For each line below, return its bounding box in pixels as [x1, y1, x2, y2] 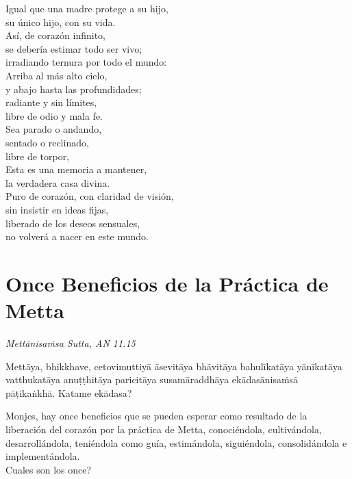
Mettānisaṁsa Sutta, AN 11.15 [5, 336, 136, 350]
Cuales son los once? [5, 462, 92, 476]
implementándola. [5, 449, 80, 463]
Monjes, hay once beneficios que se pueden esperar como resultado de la [5, 409, 307, 423]
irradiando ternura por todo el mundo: [5, 55, 167, 69]
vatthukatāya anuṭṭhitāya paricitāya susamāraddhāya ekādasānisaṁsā [5, 372, 299, 387]
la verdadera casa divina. [5, 175, 110, 190]
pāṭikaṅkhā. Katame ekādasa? [5, 385, 132, 400]
